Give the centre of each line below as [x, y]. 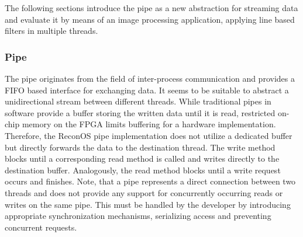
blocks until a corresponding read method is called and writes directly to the [142, 158]
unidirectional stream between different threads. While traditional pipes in [138, 101]
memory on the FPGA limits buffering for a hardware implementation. [149, 124]
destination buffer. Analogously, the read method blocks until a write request [143, 170]
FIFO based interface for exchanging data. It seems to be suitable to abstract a [147, 90]
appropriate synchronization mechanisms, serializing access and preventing [138, 216]
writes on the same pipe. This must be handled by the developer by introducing [148, 204]
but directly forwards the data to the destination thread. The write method [140, 147]
